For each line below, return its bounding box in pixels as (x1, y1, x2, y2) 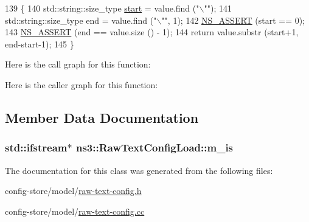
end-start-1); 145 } (5, 37, 74, 50)
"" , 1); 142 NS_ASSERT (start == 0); (161, 13, 305, 26)
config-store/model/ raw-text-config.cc (5, 204, 145, 217)
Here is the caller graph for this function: (5, 78, 158, 91)
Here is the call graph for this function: (5, 58, 151, 71)
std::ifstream (5, 140, 68, 155)
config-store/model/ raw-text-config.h (5, 184, 142, 197)
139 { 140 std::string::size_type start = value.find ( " (5, 2, 200, 14)
